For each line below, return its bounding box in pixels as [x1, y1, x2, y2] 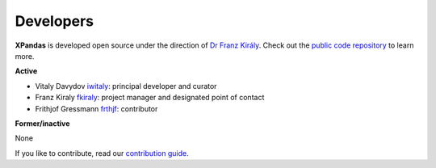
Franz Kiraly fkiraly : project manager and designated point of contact [35, 93, 265, 103]
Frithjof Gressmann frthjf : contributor [35, 103, 158, 113]
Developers [15, 12, 94, 30]
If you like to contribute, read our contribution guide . [15, 148, 189, 157]
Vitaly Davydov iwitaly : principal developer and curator [35, 81, 217, 90]
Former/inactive [15, 118, 70, 128]
